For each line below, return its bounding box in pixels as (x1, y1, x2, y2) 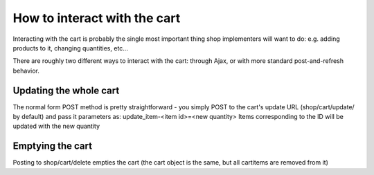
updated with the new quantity (12, 122, 100, 131)
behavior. (12, 66, 39, 75)
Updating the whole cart (12, 84, 120, 96)
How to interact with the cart (12, 10, 181, 26)
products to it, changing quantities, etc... (12, 44, 128, 52)
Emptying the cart (12, 140, 93, 152)
